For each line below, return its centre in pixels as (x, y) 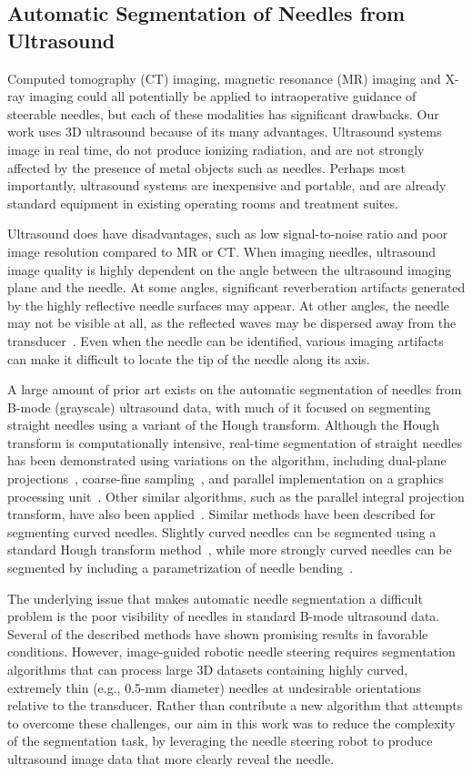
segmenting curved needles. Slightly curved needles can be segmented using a (222, 531)
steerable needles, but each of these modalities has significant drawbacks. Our (223, 113)
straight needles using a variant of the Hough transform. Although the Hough (223, 425)
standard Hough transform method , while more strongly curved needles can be (230, 550)
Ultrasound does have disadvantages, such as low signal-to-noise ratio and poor (228, 234)
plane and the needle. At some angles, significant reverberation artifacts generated (236, 287)
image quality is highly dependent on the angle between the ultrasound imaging (230, 269)
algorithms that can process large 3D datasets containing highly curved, (208, 669)
